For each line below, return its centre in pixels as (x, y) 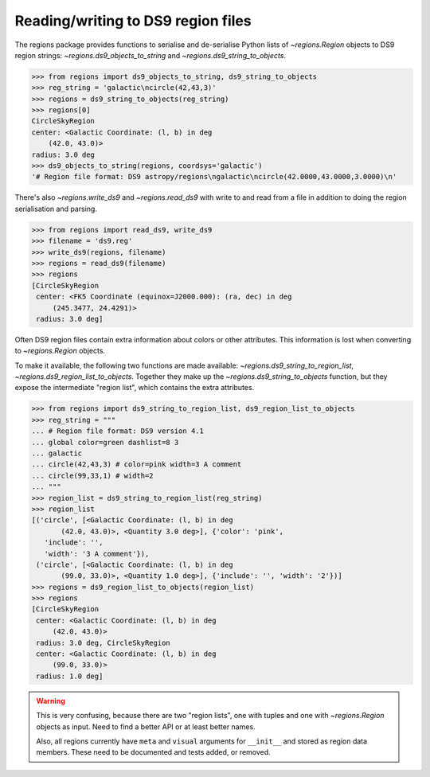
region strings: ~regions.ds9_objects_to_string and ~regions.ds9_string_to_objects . (150, 55)
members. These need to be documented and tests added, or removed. (153, 752)
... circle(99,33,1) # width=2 (93, 475)
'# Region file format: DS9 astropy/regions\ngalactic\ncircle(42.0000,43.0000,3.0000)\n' (214, 177)
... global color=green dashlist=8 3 (105, 442)
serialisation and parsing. (56, 209)
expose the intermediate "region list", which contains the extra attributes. (135, 388)
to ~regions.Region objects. (60, 351)
